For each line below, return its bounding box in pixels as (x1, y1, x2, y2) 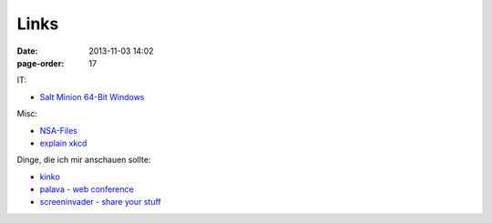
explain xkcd (39, 137, 87, 148)
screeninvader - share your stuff (39, 197, 161, 208)
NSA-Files (39, 125, 77, 136)
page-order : (16, 57, 65, 68)
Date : (16, 46, 38, 56)
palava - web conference (39, 184, 134, 195)
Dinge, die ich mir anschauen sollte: (16, 155, 151, 166)
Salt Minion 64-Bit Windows (39, 91, 145, 102)
